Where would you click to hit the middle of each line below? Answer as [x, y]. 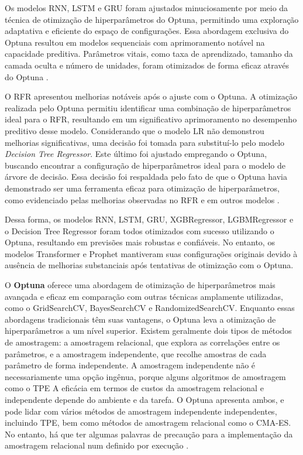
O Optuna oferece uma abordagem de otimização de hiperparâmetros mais [140, 285]
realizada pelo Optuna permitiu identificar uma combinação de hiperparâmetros [148, 107]
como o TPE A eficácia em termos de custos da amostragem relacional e [134, 388]
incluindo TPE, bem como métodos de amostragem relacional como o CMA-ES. [148, 422]
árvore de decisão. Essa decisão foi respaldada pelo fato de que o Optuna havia [146, 177]
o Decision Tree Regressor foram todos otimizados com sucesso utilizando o [140, 230]
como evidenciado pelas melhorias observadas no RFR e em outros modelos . [142, 199]
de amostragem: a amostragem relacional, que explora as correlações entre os [142, 342]
